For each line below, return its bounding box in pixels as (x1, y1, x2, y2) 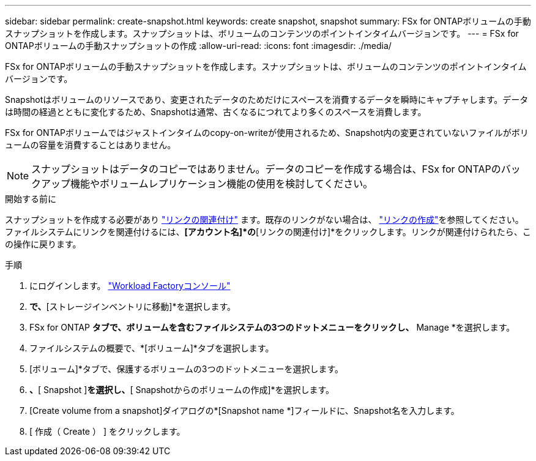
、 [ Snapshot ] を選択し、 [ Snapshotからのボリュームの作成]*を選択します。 (29, 384, 335, 395)
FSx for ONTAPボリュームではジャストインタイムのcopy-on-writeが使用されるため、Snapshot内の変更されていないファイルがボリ (5, 127, 529, 138)
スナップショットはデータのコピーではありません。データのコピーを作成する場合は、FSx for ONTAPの (31, 163, 501, 175)
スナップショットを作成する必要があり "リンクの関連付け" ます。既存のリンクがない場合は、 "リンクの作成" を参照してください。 (5, 214, 524, 225)
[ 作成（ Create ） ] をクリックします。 (29, 426, 185, 437)
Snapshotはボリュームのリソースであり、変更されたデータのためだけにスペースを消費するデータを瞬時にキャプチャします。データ (5, 94, 529, 105)
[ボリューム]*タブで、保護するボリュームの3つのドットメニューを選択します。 (29, 364, 344, 374)
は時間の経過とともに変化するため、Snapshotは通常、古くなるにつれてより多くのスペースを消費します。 (5, 107, 426, 117)
